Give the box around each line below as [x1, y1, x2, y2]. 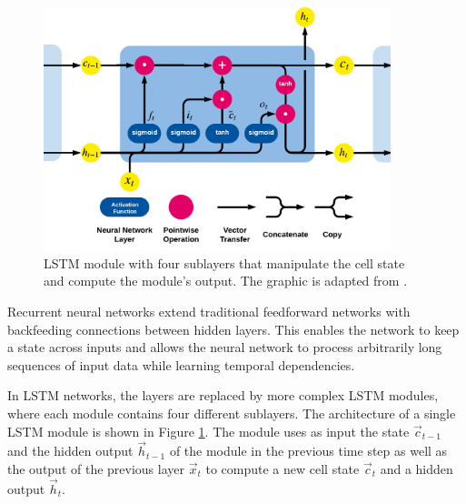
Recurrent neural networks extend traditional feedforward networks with [7, 301, 411, 320]
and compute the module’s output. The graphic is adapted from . [44, 271, 408, 290]
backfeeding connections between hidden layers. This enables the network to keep [7, 319, 460, 338]
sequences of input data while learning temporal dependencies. [7, 355, 355, 374]
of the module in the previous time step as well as [169, 441, 448, 460]
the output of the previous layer [7, 459, 185, 478]
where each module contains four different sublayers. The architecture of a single [7, 403, 456, 422]
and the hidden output [7, 441, 134, 460]
